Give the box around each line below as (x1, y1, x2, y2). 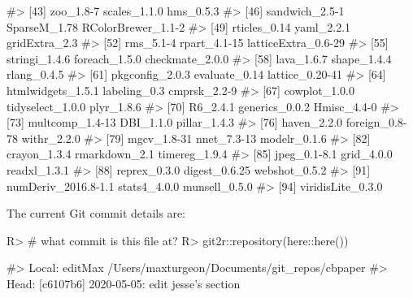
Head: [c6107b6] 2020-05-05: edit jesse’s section (7, 274, 241, 292)
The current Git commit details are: (7, 205, 185, 222)
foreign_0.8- (346, 114, 407, 131)
